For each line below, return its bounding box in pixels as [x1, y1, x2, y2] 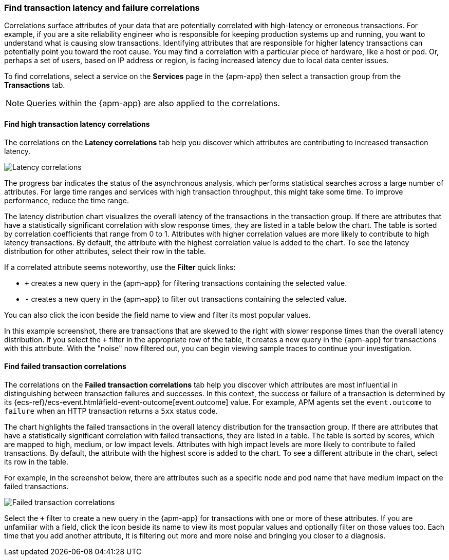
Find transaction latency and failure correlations [4, 3, 200, 13]
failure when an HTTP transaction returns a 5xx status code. [4, 406, 218, 415]
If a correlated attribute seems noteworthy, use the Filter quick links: [4, 262, 236, 272]
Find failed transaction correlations [4, 362, 126, 371]
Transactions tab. [4, 81, 65, 90]
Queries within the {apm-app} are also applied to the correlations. [26, 98, 280, 109]
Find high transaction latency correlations [4, 119, 150, 128]
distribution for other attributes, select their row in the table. [4, 246, 206, 256]
